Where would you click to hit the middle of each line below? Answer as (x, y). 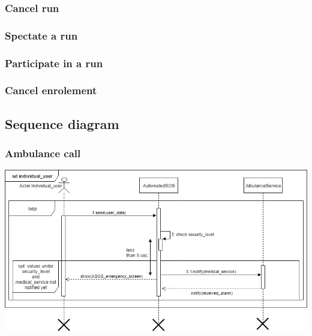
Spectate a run (41, 35)
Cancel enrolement (51, 90)
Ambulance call (43, 153)
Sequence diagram (62, 123)
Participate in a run (54, 63)
